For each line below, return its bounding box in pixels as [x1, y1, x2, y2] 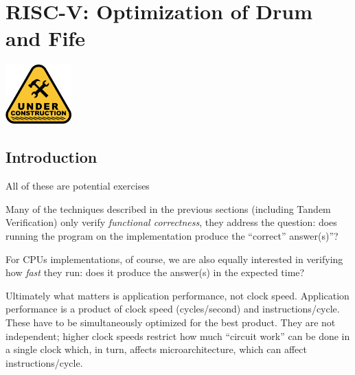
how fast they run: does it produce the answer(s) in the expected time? [5, 265, 305, 280]
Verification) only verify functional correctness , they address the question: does [5, 215, 337, 229]
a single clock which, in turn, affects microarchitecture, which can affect [5, 342, 307, 356]
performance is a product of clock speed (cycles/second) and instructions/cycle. [5, 302, 340, 316]
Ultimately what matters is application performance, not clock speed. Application [5, 288, 350, 302]
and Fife [5, 24, 85, 52]
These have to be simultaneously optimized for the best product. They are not [5, 315, 336, 329]
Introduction [5, 146, 98, 168]
